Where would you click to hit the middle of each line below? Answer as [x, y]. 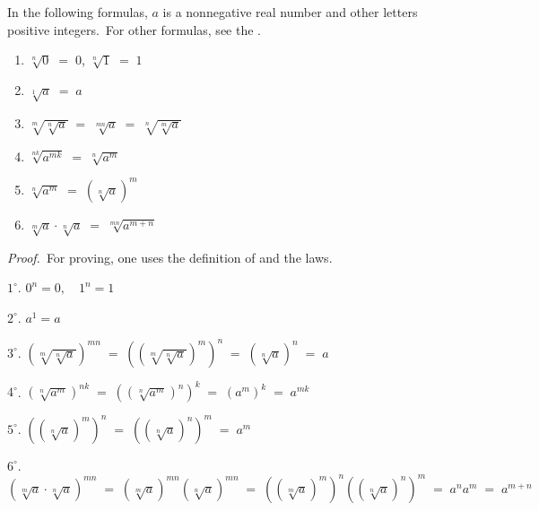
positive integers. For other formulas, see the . [134, 29]
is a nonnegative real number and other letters [290, 12]
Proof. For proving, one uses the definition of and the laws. [170, 257]
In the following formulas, [78, 12]
